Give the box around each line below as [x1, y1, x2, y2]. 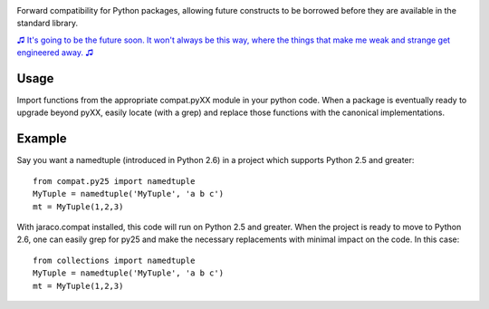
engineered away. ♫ [16, 47, 94, 58]
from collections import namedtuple [33, 255, 196, 266]
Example [16, 131, 67, 147]
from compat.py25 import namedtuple [33, 176, 196, 186]
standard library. [16, 18, 79, 29]
